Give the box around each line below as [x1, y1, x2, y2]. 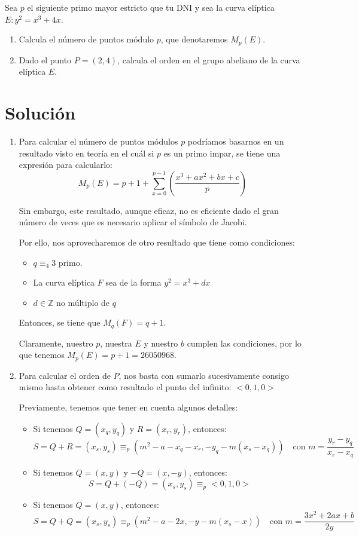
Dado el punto [19, 53, 72, 66]
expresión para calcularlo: [19, 158, 112, 171]
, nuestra [100, 336, 132, 349]
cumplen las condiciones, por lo [187, 336, 302, 349]
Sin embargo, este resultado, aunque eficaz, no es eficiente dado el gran [19, 204, 279, 216]
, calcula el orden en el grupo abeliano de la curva [117, 53, 300, 66]
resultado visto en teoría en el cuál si [19, 146, 154, 159]
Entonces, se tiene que [19, 316, 101, 329]
